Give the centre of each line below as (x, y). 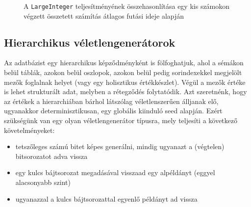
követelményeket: (29, 130)
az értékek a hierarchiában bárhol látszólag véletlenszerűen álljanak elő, (111, 101)
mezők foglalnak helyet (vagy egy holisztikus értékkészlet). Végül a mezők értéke (125, 82)
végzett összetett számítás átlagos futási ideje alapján (104, 15)
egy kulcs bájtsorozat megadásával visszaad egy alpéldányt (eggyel (115, 172)
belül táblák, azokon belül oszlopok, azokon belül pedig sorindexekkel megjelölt (123, 72)
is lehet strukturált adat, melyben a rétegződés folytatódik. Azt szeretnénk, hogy (125, 91)
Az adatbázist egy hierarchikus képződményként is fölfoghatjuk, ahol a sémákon (124, 63)
